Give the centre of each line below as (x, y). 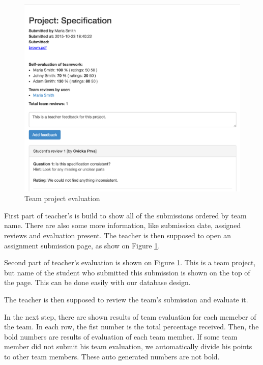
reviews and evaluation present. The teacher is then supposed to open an (118, 235)
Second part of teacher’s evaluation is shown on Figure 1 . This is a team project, (130, 262)
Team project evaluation (62, 198)
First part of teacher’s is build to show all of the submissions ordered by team (125, 215)
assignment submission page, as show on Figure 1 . (82, 245)
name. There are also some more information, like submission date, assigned (123, 225)
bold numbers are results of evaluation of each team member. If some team (121, 336)
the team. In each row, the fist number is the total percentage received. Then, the (131, 327)
